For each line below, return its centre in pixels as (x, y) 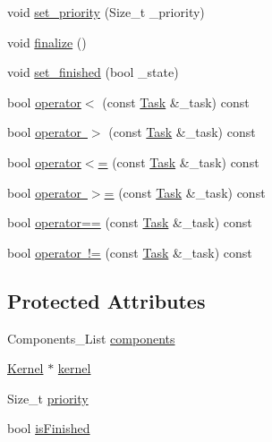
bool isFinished (49, 428)
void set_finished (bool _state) (93, 72)
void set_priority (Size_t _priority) (106, 12)
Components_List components (91, 338)
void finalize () (47, 42)
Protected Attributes (106, 300)
